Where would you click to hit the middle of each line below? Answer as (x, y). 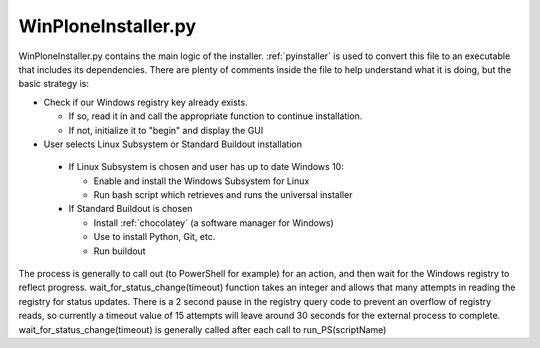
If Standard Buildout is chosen (130, 209)
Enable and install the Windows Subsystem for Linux (201, 181)
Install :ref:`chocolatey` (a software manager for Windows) (213, 222)
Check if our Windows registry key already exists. (146, 102)
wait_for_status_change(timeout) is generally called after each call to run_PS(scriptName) (202, 329)
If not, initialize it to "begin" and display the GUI (166, 130)
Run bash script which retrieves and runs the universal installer (223, 195)
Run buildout (119, 251)
